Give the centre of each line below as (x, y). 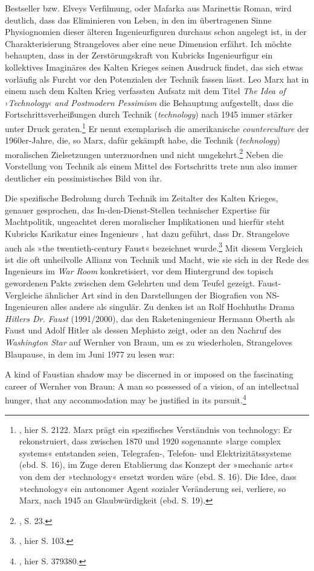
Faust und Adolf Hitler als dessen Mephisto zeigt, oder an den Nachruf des (143, 330)
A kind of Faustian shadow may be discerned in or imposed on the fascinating (149, 374)
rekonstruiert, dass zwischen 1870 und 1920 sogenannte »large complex (150, 441)
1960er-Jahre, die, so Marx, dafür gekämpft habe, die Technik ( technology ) (143, 140)
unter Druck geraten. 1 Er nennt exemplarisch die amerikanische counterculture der (157, 127)
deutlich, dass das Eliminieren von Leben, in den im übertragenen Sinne (138, 20)
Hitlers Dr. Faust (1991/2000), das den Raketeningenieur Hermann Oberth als (150, 318)
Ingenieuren (27, 307)
